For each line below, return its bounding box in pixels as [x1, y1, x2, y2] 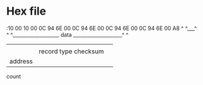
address [9, 57, 33, 65]
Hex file [6, 4, 47, 18]
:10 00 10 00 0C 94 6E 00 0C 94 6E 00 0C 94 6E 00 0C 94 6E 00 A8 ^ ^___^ [6, 24, 197, 32]
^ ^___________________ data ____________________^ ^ [6, 31, 129, 38]
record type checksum [39, 47, 104, 56]
